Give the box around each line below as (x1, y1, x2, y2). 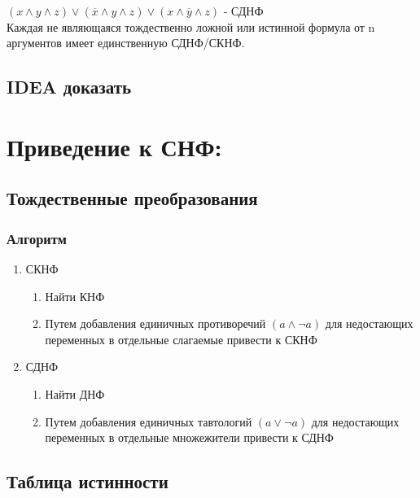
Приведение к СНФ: (7, 129, 222, 163)
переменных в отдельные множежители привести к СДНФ (45, 429, 334, 446)
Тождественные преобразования (7, 186, 258, 211)
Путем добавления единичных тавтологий (45, 413, 252, 430)
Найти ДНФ (45, 385, 105, 402)
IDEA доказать (7, 74, 132, 99)
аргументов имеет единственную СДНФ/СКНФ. (7, 34, 245, 51)
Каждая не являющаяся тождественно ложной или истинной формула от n (7, 18, 375, 35)
